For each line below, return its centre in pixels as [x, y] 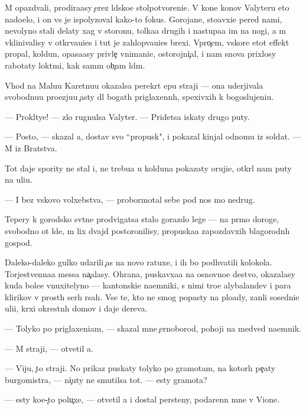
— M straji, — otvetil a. [49, 348]
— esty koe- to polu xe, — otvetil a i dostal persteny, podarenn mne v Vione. [142, 399]
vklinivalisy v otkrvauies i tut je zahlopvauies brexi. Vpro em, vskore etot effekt [147, 42]
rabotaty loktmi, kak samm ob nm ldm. [75, 65]
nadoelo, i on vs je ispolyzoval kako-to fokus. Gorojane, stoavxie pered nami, [144, 19]
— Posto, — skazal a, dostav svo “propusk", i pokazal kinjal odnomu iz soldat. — [153, 136]
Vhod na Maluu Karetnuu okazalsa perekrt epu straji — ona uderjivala [134, 85]
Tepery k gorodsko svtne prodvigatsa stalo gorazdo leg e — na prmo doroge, [142, 219]
